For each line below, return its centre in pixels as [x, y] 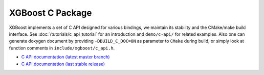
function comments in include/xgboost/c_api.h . [62, 48]
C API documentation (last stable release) [63, 64]
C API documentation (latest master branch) [66, 57]
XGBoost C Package [51, 13]
